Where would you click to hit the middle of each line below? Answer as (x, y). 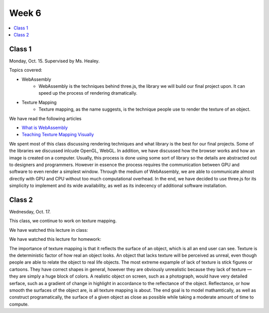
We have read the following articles (45, 118)
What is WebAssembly (45, 128)
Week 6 (25, 13)
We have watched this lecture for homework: (55, 239)
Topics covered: (26, 70)
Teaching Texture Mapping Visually (58, 135)
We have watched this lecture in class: (49, 230)
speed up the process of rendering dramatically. (88, 93)
